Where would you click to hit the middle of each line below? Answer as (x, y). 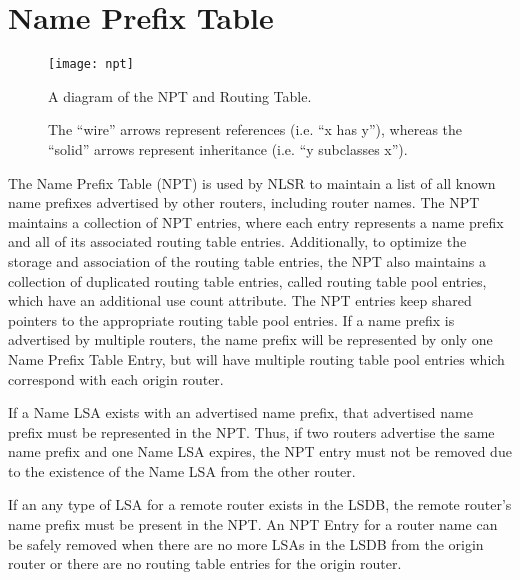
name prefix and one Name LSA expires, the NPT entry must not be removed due (260, 451)
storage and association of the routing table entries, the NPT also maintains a (247, 260)
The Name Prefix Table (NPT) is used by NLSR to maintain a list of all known (252, 182)
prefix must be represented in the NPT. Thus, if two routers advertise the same (251, 431)
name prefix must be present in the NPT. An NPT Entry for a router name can (253, 524)
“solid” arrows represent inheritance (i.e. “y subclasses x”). (228, 148)
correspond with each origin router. (116, 378)
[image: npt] (91, 64)
